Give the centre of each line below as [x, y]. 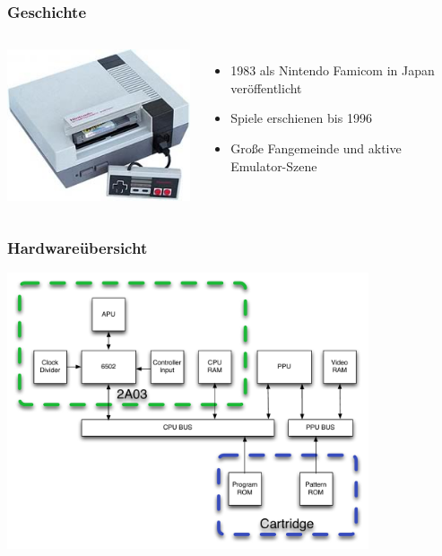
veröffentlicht [266, 87]
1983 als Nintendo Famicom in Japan [333, 70]
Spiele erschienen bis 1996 [301, 118]
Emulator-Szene [274, 165]
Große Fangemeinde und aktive [316, 148]
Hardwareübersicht [78, 248]
